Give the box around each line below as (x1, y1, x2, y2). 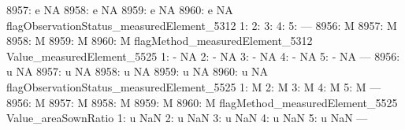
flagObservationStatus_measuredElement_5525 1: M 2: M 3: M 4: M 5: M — (6, 78, 381, 95)
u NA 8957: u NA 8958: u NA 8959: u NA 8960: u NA (6, 63, 269, 80)
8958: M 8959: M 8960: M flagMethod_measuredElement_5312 (6, 32, 313, 49)
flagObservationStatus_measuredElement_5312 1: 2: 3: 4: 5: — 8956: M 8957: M (6, 17, 397, 33)
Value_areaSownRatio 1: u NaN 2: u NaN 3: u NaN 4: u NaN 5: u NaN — (6, 110, 368, 126)
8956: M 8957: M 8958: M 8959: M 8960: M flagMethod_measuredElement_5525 (6, 94, 398, 110)
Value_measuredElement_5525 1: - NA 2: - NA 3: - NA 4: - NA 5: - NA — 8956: (6, 47, 400, 64)
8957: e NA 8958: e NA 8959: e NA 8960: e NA (6, 2, 233, 17)
